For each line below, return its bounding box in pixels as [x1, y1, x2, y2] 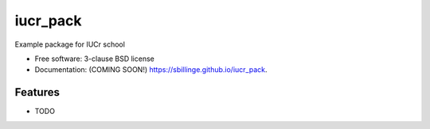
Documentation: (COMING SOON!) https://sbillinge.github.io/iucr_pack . [34, 65, 268, 74]
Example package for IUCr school [14, 40, 125, 49]
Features [14, 85, 60, 99]
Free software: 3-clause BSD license [34, 54, 154, 63]
